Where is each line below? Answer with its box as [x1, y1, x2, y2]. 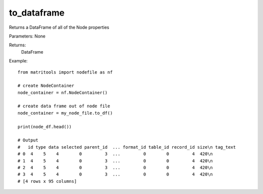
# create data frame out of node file [18, 103, 111, 109]
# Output [18, 137, 38, 143]
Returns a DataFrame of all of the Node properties [9, 24, 110, 30]
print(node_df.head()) [18, 124, 72, 129]
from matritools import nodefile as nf [18, 69, 113, 75]
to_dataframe [9, 7, 65, 18]
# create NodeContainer [18, 83, 75, 89]
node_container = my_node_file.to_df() [18, 110, 113, 116]
